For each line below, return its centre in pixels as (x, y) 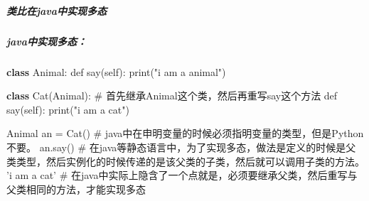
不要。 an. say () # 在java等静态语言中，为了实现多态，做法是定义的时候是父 (181, 147)
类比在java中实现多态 (57, 10)
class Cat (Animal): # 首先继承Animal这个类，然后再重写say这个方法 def (172, 96)
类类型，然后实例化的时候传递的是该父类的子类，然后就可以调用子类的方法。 (186, 161)
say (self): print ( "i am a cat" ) (68, 109)
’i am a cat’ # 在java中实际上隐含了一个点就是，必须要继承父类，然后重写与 (182, 175)
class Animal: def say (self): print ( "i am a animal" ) (116, 71)
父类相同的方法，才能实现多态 (76, 189)
